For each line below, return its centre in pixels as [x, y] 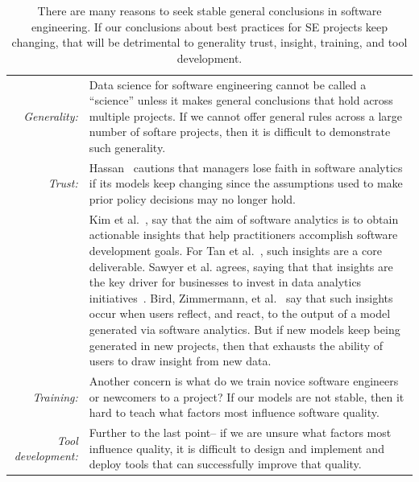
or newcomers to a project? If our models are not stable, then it [247, 396]
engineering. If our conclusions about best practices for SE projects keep [209, 26]
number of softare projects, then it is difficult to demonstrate [240, 132]
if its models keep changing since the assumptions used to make [246, 183]
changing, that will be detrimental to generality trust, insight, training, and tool [209, 42]
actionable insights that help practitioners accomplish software [243, 235]
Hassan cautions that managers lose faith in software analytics [246, 167]
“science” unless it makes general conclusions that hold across [241, 100]
